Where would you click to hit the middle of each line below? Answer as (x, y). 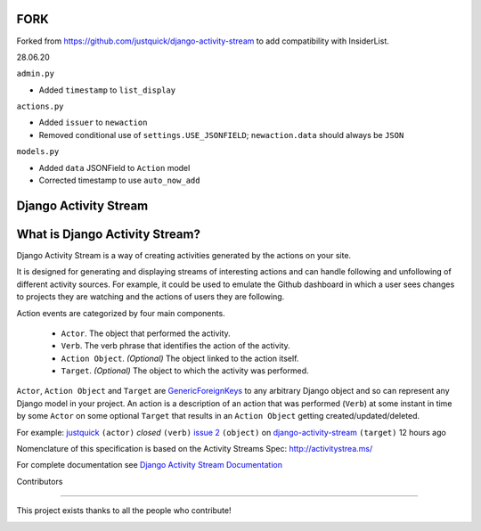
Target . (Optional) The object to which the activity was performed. (185, 371)
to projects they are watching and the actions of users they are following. (151, 297)
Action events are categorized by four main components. (121, 313)
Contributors (40, 481)
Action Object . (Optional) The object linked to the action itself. (180, 358)
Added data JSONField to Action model (114, 167)
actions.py (40, 106)
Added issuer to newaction (93, 123)
